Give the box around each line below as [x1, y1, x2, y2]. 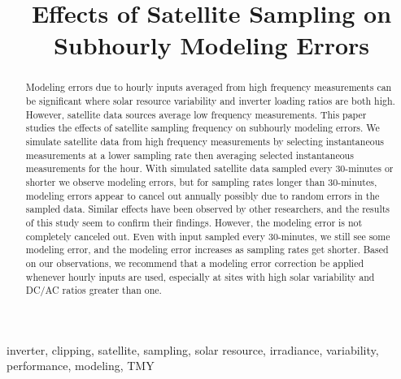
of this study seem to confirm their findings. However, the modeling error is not [25, 215, 363, 229]
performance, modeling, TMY [7, 357, 155, 374]
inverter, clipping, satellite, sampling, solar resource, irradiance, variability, [7, 341, 379, 358]
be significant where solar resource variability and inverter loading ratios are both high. [25, 94, 395, 108]
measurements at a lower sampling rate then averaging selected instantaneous [25, 148, 354, 162]
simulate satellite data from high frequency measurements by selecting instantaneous [25, 134, 384, 148]
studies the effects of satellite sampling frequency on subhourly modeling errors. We [25, 121, 380, 135]
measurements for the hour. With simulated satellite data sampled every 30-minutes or [25, 162, 394, 175]
